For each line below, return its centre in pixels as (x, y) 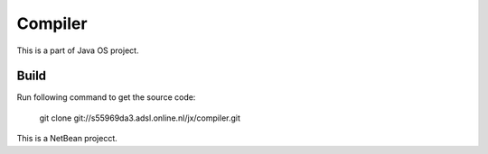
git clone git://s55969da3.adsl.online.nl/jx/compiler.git (140, 118)
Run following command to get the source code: (106, 97)
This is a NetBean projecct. (67, 139)
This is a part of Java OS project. (78, 50)
